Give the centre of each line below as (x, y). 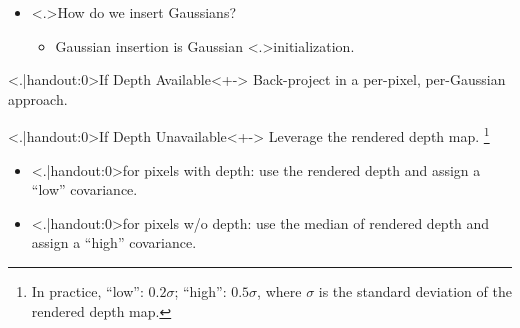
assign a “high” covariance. (114, 242)
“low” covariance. (84, 189)
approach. (38, 98)
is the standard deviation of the (415, 291)
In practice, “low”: (87, 291)
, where (279, 291)
